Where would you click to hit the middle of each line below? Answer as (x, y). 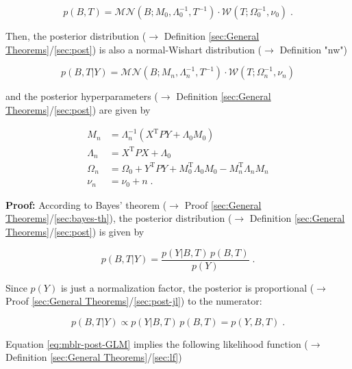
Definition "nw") (314, 49)
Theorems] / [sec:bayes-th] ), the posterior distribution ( (119, 218)
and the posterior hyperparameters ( (82, 96)
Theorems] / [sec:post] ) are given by (78, 109)
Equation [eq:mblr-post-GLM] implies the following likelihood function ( (157, 343)
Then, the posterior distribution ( (76, 36)
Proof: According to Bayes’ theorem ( (86, 204)
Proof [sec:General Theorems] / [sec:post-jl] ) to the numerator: (134, 301)
